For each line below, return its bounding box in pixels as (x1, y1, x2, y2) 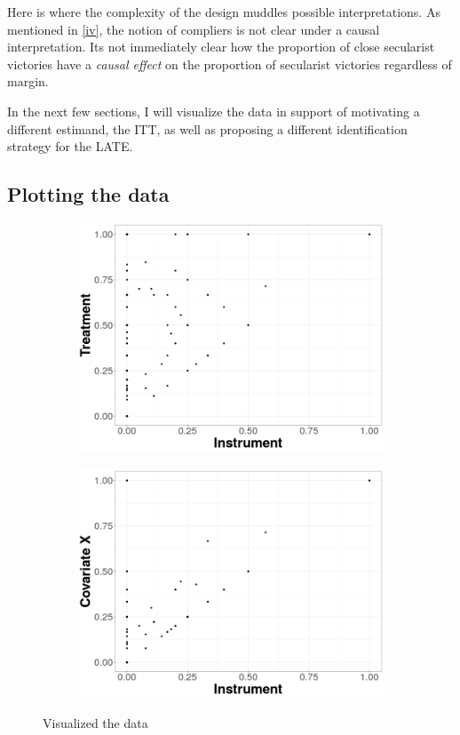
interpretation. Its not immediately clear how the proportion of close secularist (7, 37, 435, 56)
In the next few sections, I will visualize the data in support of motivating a (7, 101, 420, 120)
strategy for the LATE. (7, 137, 133, 156)
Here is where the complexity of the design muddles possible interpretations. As (7, 3, 440, 20)
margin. (7, 72, 49, 91)
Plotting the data (7, 180, 170, 208)
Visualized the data (43, 714, 148, 732)
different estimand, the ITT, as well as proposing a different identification (7, 119, 408, 138)
